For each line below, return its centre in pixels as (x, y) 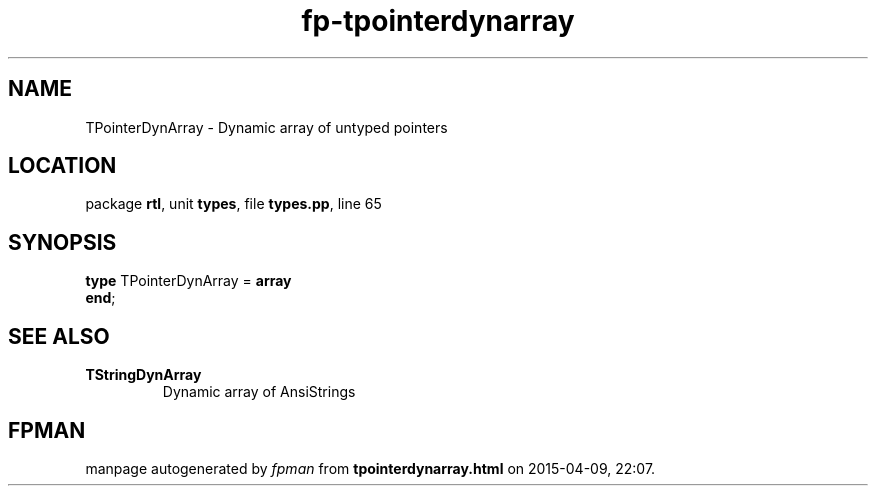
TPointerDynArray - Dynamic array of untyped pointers (266, 127)
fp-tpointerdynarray (438, 21)
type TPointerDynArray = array (188, 281)
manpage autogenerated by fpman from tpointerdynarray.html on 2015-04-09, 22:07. (370, 468)
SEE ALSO (59, 336)
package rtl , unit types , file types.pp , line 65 (233, 204)
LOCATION (62, 166)
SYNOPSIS (62, 242)
